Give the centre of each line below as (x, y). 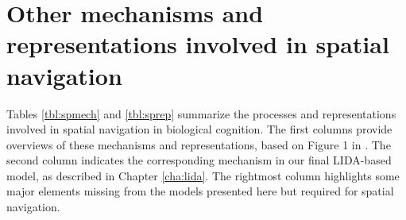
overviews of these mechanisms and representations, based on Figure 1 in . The (199, 144)
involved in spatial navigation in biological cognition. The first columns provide (199, 129)
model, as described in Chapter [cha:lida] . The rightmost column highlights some (203, 175)
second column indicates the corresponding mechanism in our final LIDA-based (199, 160)
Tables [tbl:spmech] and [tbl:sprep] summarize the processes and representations (201, 113)
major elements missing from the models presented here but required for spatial (200, 191)
